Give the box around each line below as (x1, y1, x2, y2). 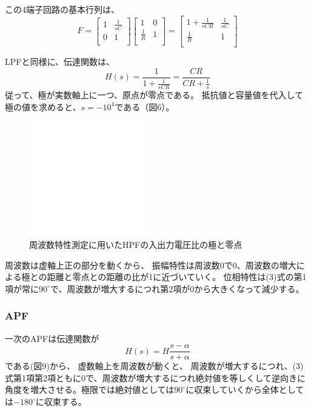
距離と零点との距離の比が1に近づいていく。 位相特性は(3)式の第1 (47, 270, 307, 283)
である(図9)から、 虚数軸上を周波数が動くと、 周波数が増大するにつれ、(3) (5, 359, 304, 372)
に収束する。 (35, 395, 87, 407)
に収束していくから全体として (186, 383, 304, 396)
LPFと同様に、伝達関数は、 (5, 55, 115, 68)
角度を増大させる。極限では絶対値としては (5, 383, 175, 396)
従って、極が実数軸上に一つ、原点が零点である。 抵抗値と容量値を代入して (5, 89, 304, 101)
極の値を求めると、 (5, 100, 81, 113)
